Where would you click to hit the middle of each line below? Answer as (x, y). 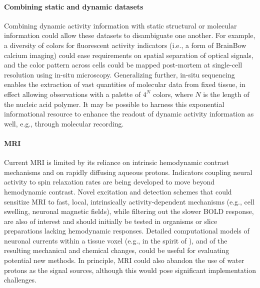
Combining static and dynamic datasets (74, 6)
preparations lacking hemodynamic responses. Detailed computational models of (127, 231)
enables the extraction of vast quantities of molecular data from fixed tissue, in (125, 84)
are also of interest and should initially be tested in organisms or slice (111, 221)
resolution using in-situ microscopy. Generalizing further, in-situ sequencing (119, 74)
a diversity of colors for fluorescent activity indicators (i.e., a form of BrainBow (125, 45)
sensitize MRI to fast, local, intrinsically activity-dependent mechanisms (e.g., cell (129, 201)
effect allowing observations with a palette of (72, 94)
